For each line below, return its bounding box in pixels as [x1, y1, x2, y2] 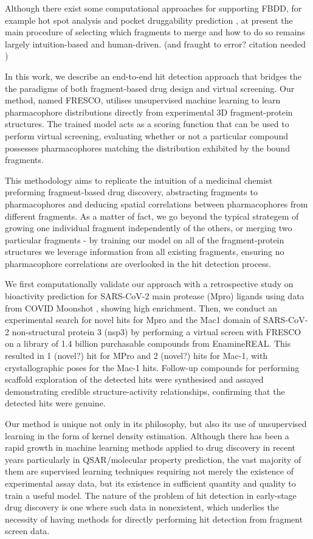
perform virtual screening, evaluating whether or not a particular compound [5, 129, 288, 142]
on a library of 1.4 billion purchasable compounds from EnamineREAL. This [5, 337, 291, 350]
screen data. [5, 524, 50, 537]
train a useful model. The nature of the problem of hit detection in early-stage [5, 489, 297, 501]
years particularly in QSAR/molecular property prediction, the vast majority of [5, 453, 301, 465]
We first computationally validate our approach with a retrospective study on [5, 277, 294, 290]
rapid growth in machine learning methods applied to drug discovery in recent [5, 441, 295, 454]
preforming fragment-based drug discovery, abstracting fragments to [5, 186, 258, 198]
